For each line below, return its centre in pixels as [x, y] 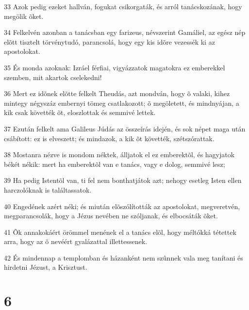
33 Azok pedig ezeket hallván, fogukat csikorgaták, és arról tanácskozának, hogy [123, 6]
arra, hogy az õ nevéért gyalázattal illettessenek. [76, 241]
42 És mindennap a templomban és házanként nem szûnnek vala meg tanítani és [124, 257]
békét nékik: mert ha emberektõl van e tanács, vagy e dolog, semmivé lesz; [115, 164]
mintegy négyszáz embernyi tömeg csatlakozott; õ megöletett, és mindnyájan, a [122, 103]
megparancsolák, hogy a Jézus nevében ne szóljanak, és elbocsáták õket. [111, 216]
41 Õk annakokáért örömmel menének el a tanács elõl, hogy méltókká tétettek [120, 232]
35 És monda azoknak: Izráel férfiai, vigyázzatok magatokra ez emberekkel [115, 67]
